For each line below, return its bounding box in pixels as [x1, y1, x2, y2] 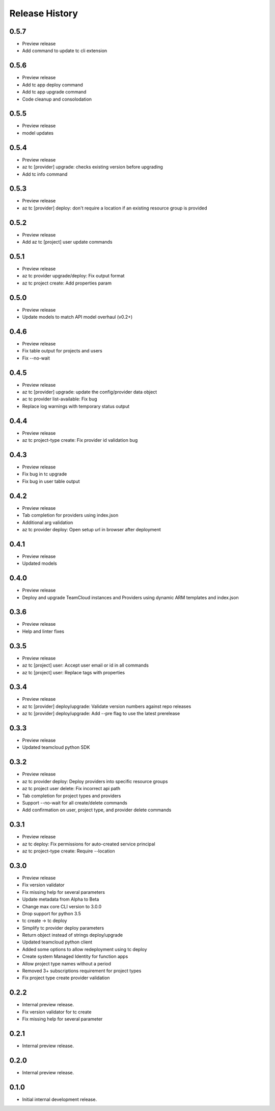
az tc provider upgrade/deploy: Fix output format [22, 273, 125, 279]
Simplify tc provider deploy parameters [22, 925, 104, 931]
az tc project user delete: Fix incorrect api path [22, 786, 121, 792]
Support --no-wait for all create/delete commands [22, 799, 127, 806]
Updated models [22, 560, 57, 566]
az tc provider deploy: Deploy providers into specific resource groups [22, 778, 168, 784]
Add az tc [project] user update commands [22, 239, 113, 245]
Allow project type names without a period [22, 960, 112, 966]
